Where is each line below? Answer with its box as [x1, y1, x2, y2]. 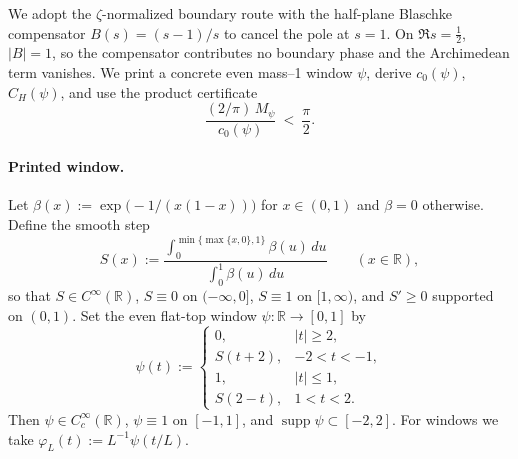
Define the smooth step [8, 214, 150, 235]
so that [8, 285, 51, 306]
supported [432, 285, 494, 306]
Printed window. [8, 156, 125, 177]
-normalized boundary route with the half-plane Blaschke [102, 3, 453, 23]
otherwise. [422, 194, 484, 215]
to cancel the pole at [223, 22, 350, 43]
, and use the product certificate [60, 81, 258, 102]
